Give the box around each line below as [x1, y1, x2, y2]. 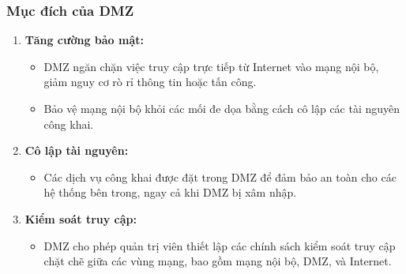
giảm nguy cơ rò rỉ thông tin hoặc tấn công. [43, 73, 257, 90]
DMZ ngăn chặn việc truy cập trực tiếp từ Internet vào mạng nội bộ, [43, 58, 379, 74]
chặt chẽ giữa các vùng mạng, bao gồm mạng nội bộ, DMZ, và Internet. [43, 253, 392, 269]
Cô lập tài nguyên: [24, 142, 129, 159]
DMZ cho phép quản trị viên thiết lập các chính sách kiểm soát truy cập [43, 237, 396, 253]
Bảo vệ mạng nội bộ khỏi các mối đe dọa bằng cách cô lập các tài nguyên [43, 100, 400, 116]
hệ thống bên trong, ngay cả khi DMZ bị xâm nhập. [43, 184, 297, 201]
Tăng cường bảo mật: [24, 32, 144, 48]
